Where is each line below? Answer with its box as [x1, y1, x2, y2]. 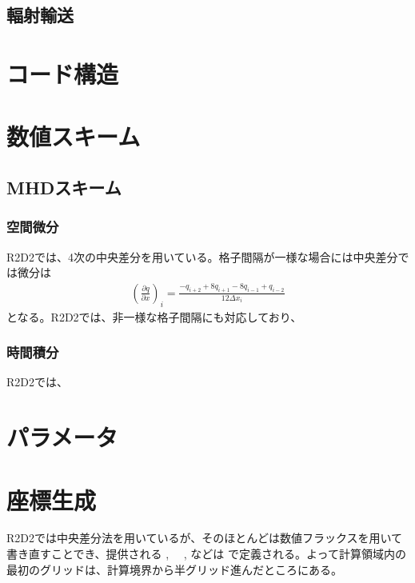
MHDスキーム [6, 174, 122, 199]
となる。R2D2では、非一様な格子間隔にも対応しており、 [6, 308, 302, 325]
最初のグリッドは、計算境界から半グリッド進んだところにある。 [6, 561, 342, 577]
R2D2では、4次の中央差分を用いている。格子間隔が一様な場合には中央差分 [6, 248, 398, 265]
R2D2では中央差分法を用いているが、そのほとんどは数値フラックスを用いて [6, 529, 403, 546]
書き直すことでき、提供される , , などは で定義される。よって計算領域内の [6, 545, 406, 562]
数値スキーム [6, 120, 141, 153]
